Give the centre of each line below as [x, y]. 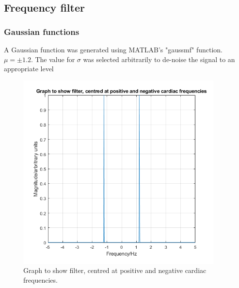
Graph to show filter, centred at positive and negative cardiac [115, 270]
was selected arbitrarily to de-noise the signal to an [159, 59]
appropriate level [29, 69]
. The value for [53, 59]
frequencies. [40, 280]
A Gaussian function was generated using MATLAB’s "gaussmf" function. [113, 49]
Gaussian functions [42, 31]
